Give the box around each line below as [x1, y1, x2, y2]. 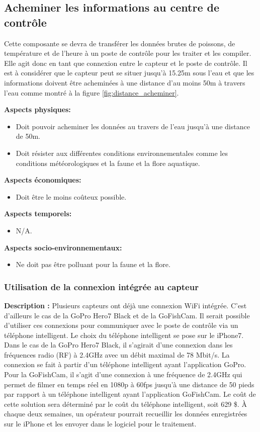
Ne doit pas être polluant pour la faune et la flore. [16, 259, 170, 270]
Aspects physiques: [4, 104, 71, 115]
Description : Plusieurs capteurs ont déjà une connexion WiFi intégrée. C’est [4, 300, 247, 310]
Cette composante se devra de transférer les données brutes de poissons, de [4, 38, 235, 48]
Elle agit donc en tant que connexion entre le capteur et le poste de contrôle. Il [4, 57, 247, 68]
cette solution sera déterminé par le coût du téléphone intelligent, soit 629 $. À [4, 398, 247, 409]
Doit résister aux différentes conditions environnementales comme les [16, 147, 228, 158]
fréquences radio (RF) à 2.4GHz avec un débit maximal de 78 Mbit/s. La [4, 349, 230, 360]
